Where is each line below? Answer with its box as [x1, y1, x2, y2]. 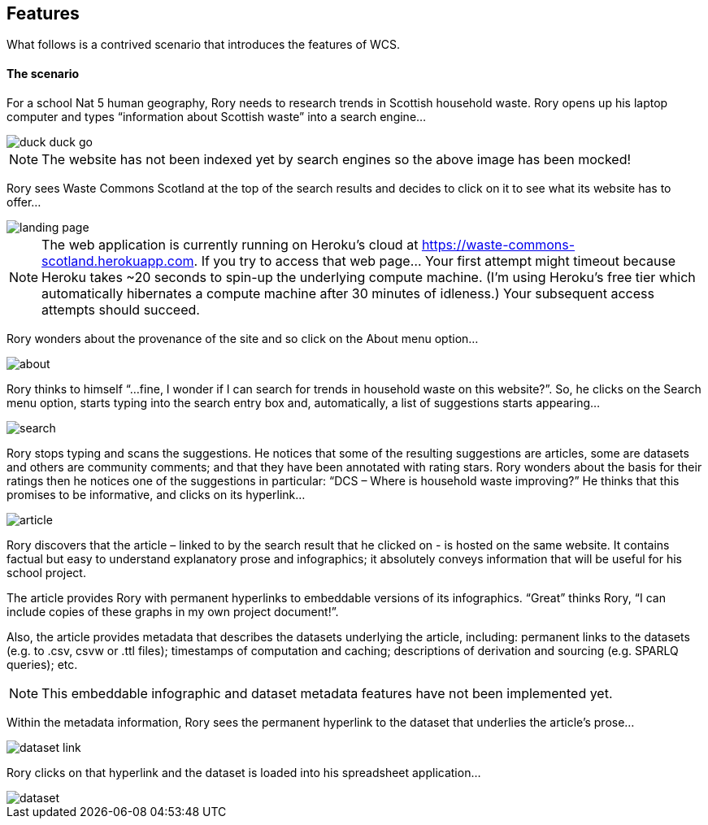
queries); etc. [7, 657, 78, 671]
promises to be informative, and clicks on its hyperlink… [7, 487, 306, 502]
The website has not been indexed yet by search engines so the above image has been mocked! [41, 150, 632, 167]
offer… [7, 194, 41, 209]
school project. [7, 565, 86, 580]
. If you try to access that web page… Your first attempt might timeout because [193, 252, 676, 269]
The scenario [7, 67, 80, 81]
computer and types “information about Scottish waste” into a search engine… [7, 109, 427, 124]
